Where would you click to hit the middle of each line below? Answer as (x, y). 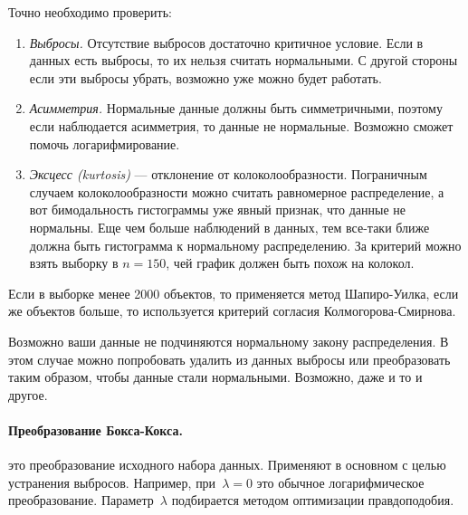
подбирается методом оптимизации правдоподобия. (313, 500)
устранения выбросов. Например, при (112, 482)
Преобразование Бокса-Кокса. (96, 429)
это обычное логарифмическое (340, 482)
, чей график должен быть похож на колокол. (290, 263)
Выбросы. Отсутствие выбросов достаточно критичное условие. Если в (226, 42)
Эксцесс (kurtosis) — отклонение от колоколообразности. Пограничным (228, 174)
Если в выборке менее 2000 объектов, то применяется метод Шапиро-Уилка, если (234, 293)
